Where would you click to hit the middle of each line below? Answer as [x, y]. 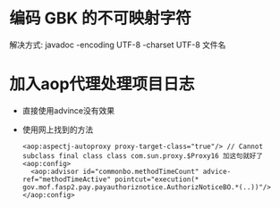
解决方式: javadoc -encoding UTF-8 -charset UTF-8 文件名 [118, 45]
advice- [217, 171]
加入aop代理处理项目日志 [102, 84]
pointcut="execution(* [157, 179]
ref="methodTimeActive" [67, 179]
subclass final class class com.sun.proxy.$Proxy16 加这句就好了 [143, 156]
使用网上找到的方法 [58, 129]
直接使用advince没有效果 [68, 110]
